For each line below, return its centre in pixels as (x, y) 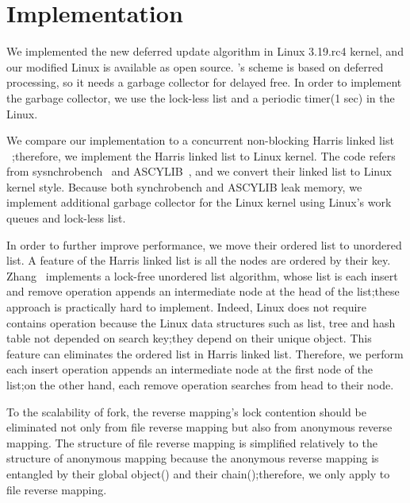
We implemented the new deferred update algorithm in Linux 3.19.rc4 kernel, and (205, 51)
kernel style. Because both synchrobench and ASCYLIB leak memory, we (184, 186)
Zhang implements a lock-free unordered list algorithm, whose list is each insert (202, 275)
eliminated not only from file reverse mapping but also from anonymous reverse (199, 427)
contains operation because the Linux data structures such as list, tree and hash (201, 322)
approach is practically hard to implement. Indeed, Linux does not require (187, 307)
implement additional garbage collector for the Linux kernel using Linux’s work (199, 202)
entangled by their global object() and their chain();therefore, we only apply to (198, 473)
